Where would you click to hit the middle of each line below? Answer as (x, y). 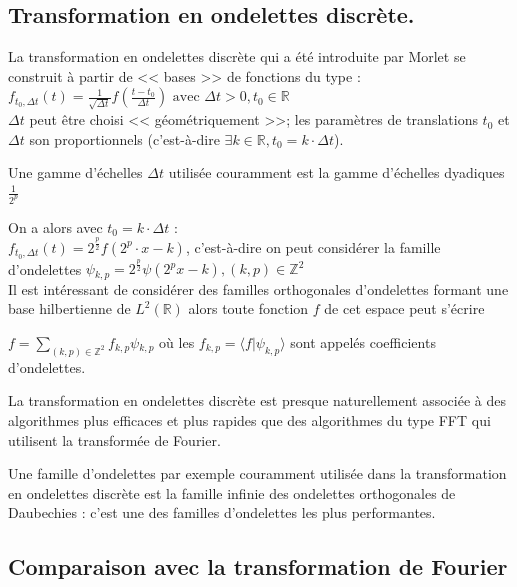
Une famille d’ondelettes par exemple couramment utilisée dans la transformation (257, 473)
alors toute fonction (248, 308)
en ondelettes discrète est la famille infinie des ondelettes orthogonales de (232, 492)
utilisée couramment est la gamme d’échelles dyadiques (336, 172)
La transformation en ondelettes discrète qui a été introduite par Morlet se (237, 56)
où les (177, 341)
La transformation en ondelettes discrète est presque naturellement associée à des (257, 400)
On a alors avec (55, 226)
